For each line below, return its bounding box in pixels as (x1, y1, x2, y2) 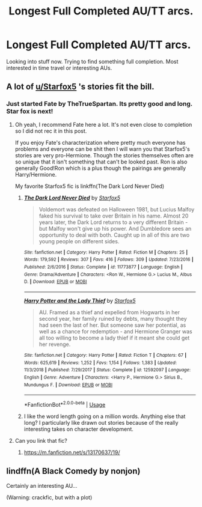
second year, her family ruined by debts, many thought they (38, 315, 188, 322)
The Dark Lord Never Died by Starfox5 (23, 194, 121, 201)
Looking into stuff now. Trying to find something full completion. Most (6, 58, 179, 65)
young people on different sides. (38, 237, 120, 244)
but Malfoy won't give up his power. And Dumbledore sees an (38, 225, 192, 232)
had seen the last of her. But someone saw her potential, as (38, 321, 186, 329)
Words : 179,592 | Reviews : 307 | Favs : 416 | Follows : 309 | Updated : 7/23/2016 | (23, 257, 194, 263)
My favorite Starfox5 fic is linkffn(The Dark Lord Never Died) (14, 182, 165, 190)
